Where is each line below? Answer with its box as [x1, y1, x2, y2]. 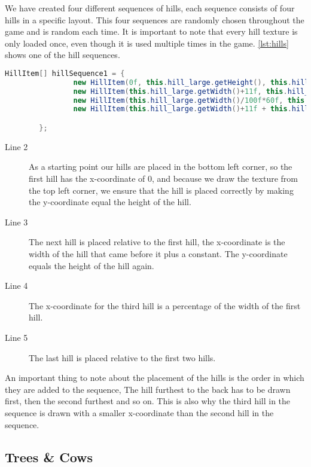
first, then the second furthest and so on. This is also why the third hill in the [5, 395, 291, 407]
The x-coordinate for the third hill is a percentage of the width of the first [29, 299, 301, 312]
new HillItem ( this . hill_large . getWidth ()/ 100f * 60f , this [73, 96, 305, 105]
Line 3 [5, 215, 28, 228]
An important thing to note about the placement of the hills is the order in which [5, 371, 304, 384]
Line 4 [5, 279, 28, 292]
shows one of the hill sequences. [5, 48, 120, 61]
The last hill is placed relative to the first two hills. [29, 351, 216, 364]
